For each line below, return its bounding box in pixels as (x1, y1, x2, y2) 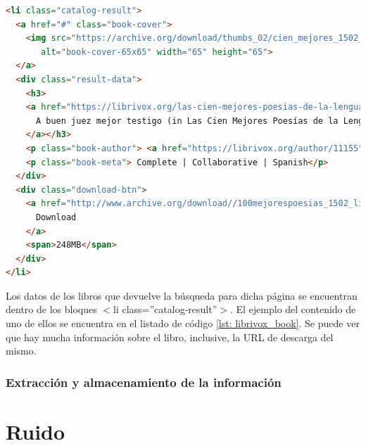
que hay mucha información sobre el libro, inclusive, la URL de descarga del (6, 329, 334, 344)
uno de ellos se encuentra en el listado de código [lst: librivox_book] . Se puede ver (6, 316, 360, 331)
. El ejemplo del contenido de (229, 302, 356, 317)
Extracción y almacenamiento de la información (6, 373, 282, 390)
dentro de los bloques (6, 302, 97, 317)
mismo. (6, 343, 37, 358)
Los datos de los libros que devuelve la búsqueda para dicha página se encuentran (6, 288, 358, 302)
